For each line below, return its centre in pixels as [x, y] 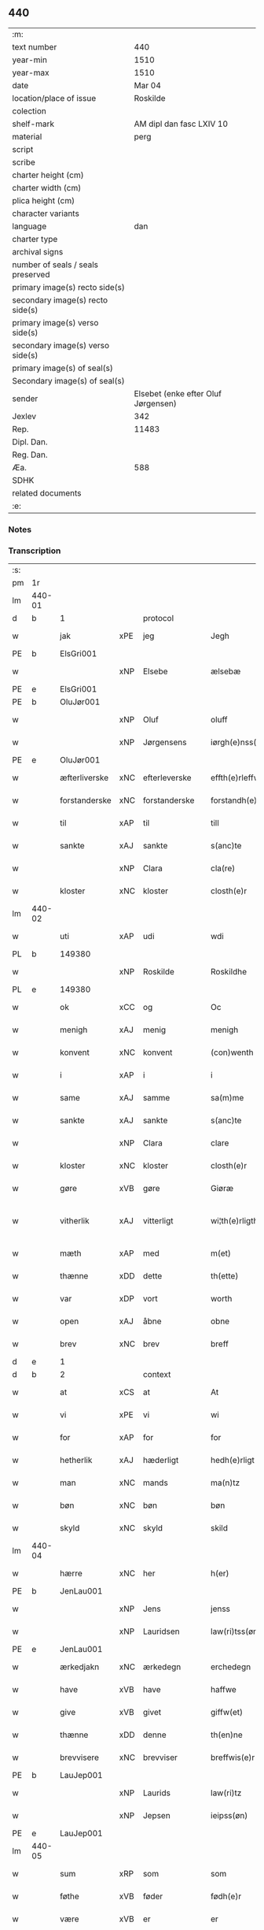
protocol [158, 618]
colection [29, 111]
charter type [35, 239]
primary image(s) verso [55, 322]
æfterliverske [84, 778]
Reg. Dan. [30, 455]
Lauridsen [161, 1631]
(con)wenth [232, 1052]
